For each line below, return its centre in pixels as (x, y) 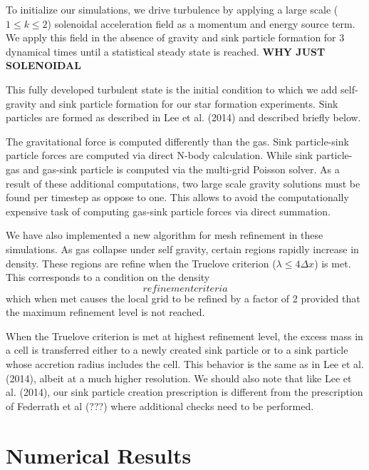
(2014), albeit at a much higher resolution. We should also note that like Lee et (179, 378)
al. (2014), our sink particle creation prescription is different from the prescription (184, 392)
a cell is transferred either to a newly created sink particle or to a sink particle (177, 350)
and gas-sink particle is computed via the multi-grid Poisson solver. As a (181, 169)
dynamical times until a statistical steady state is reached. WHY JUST (166, 51)
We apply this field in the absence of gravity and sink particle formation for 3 (175, 37)
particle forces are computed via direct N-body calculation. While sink (160, 155)
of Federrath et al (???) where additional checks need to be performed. (160, 405)
